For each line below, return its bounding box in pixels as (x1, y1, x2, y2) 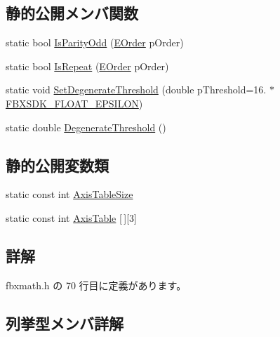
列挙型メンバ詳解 (6, 312, 124, 333)
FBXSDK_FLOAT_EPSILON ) (6, 95, 143, 110)
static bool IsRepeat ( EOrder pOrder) (6, 58, 169, 73)
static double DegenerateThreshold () (6, 119, 166, 134)
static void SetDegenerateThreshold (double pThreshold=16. (6, 82, 267, 97)
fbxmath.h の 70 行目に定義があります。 (6, 277, 187, 292)
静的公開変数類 (6, 154, 109, 176)
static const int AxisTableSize (6, 187, 133, 201)
